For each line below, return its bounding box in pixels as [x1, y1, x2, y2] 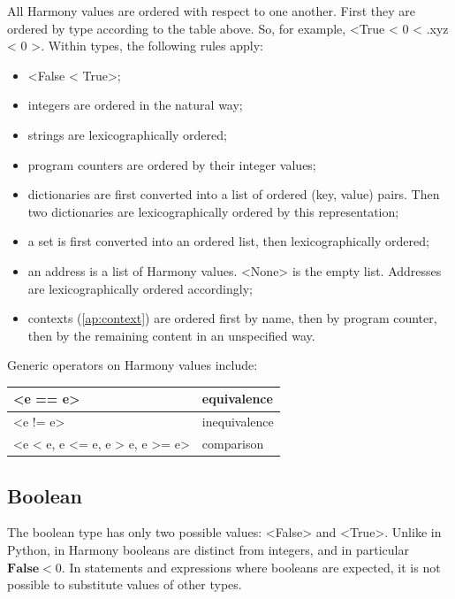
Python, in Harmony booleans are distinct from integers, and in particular [7, 540, 409, 558]
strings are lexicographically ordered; [27, 125, 227, 143]
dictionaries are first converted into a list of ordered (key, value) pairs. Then [27, 185, 440, 204]
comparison [201, 434, 264, 453]
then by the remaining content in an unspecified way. [27, 326, 315, 344]
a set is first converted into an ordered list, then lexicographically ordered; [27, 232, 429, 250]
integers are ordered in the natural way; [27, 96, 243, 114]
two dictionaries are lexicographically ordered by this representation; [27, 202, 399, 220]
